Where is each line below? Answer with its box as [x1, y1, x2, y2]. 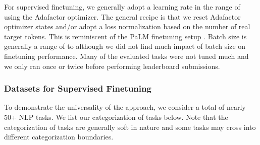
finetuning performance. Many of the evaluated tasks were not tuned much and [4, 50, 249, 61]
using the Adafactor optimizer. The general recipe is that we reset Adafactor [4, 11, 241, 22]
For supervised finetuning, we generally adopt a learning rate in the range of [4, 2, 240, 12]
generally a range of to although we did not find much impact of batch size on [4, 41, 246, 51]
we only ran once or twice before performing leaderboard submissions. [4, 60, 220, 71]
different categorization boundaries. [4, 131, 114, 142]
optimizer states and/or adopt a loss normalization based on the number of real [4, 21, 250, 32]
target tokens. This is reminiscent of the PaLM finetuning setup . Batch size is [4, 31, 247, 41]
